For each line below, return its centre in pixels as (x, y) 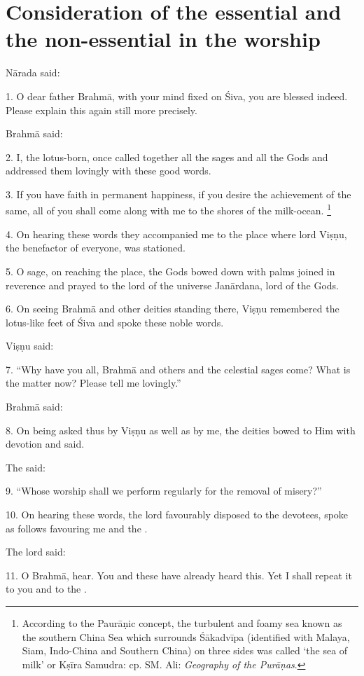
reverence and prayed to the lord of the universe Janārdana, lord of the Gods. (172, 285)
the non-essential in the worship (163, 39)
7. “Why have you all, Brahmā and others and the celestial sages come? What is (178, 369)
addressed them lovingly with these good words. (108, 171)
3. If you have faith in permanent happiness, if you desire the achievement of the (178, 194)
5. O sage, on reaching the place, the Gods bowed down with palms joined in (170, 271)
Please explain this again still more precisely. (101, 110)
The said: (26, 467)
